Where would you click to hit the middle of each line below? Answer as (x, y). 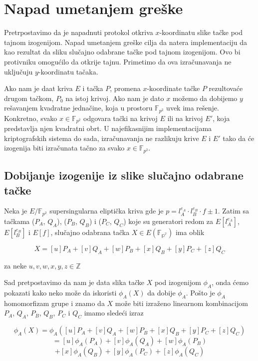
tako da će (239, 138)
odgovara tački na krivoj (121, 118)
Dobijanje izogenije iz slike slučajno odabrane (124, 175)
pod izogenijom (178, 282)
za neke (15, 265)
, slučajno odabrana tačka (90, 232)
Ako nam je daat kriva (38, 88)
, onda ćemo (230, 282)
